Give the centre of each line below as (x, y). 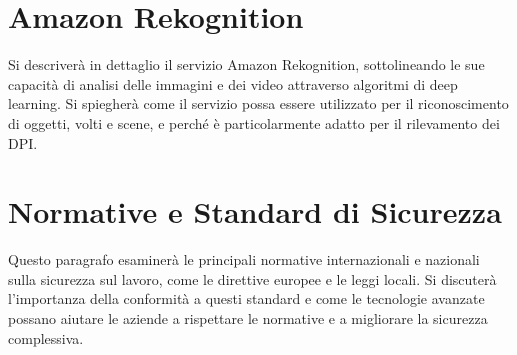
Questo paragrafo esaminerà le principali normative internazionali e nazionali (244, 259)
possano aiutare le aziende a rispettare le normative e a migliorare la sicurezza (248, 318)
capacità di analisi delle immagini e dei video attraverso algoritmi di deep (233, 83)
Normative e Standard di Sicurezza (255, 211)
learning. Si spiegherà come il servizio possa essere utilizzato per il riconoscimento (258, 103)
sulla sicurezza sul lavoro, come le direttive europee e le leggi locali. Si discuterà (252, 278)
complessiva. (46, 337)
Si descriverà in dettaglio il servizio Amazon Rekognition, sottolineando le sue (246, 64)
